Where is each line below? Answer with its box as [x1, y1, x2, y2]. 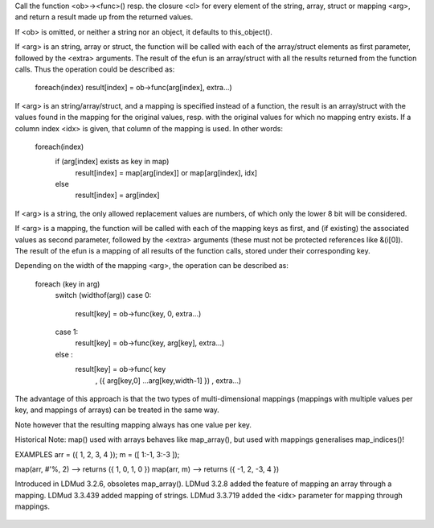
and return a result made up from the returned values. [14, 12, 193, 22]
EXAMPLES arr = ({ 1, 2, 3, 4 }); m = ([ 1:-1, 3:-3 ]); [14, 449, 180, 459]
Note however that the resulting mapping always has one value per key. [14, 419, 252, 430]
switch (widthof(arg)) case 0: [55, 291, 152, 300]
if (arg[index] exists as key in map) [55, 157, 170, 167]
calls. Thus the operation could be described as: [14, 64, 175, 74]
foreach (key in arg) [35, 278, 100, 289]
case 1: [55, 327, 79, 336]
